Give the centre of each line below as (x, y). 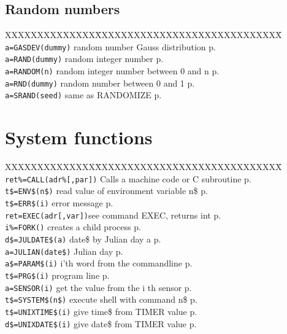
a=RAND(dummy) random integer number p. (84, 59)
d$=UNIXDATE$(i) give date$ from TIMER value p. (101, 323)
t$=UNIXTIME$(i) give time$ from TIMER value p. (101, 312)
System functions (79, 137)
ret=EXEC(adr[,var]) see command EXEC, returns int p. (113, 215)
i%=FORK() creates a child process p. (73, 227)
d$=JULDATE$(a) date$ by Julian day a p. (83, 239)
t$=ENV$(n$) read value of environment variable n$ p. (106, 191)
